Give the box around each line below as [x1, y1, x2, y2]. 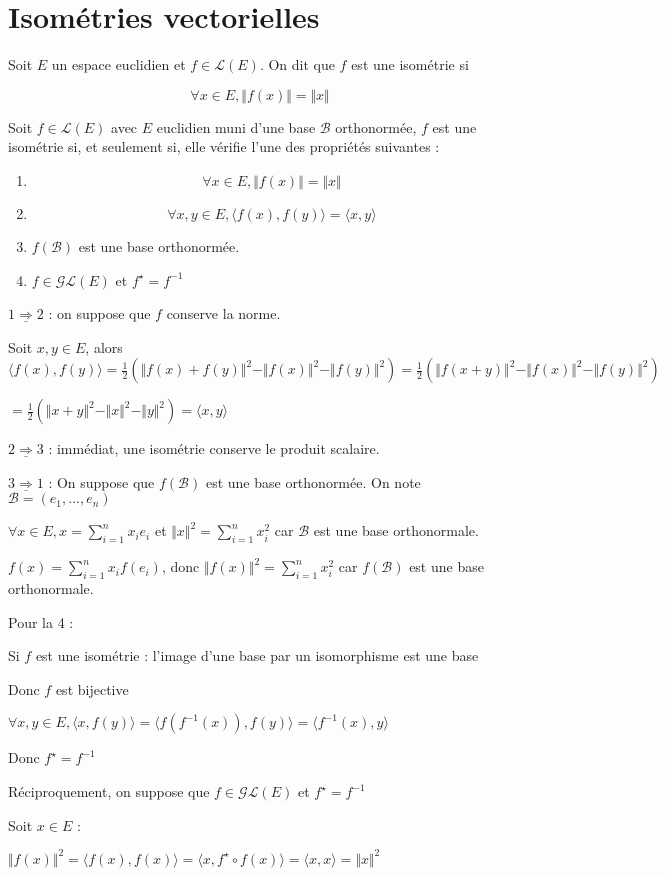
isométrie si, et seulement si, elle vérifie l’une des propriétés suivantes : [8, 136, 440, 157]
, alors [85, 336, 123, 357]
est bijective [55, 678, 129, 699]
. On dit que [259, 54, 335, 75]
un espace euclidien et [51, 54, 186, 75]
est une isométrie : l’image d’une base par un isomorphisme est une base [35, 645, 479, 666]
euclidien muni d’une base [156, 116, 316, 137]
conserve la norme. [166, 303, 281, 324]
